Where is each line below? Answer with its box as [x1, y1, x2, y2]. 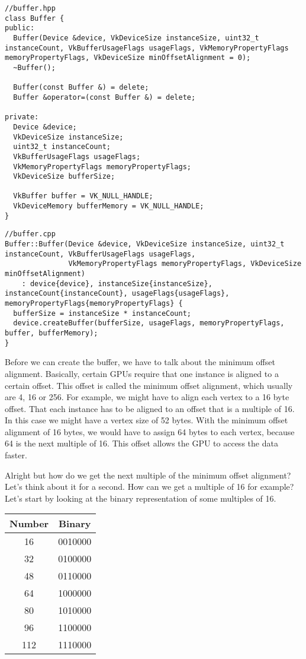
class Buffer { [5, 14, 65, 23]
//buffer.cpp [5, 230, 56, 239]
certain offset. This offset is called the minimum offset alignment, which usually [5, 379, 293, 391]
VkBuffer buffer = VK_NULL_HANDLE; [13, 192, 153, 201]
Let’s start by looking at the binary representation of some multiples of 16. [5, 492, 276, 504]
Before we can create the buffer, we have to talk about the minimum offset [5, 356, 275, 368]
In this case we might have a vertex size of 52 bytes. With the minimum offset [5, 414, 288, 426]
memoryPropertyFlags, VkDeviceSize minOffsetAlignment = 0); [5, 53, 251, 62]
